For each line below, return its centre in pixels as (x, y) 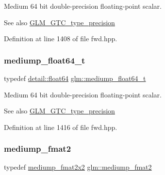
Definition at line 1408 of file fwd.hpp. (61, 39)
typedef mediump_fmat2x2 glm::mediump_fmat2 (78, 167)
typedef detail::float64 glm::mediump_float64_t (75, 78)
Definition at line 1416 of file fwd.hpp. (61, 127)
